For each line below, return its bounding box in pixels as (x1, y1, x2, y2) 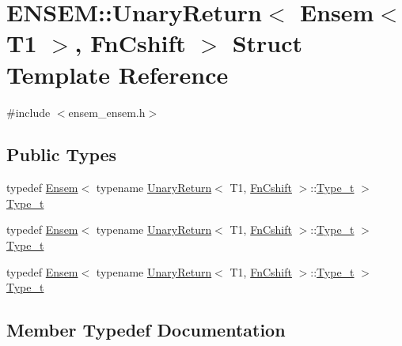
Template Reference (6, 58, 229, 90)
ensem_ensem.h (68, 103, 146, 120)
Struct (232, 27, 303, 59)
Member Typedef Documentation (6, 318, 286, 342)
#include (6, 103, 51, 120)
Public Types (6, 142, 117, 167)
